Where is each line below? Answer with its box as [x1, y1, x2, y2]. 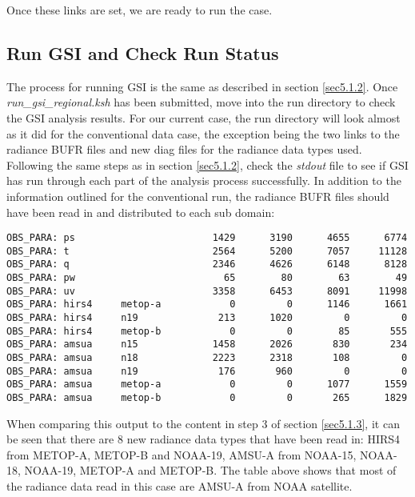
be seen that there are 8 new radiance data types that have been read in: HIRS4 [6, 431, 401, 447]
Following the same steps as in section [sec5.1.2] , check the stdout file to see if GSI [6, 156, 409, 173]
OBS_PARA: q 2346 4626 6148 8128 [6, 259, 408, 271]
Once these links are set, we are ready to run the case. [6, 2, 273, 18]
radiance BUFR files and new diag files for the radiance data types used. [6, 141, 362, 158]
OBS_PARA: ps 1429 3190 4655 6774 [6, 232, 408, 244]
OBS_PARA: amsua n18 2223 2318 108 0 [6, 352, 408, 364]
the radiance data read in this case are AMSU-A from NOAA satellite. [6, 478, 353, 495]
